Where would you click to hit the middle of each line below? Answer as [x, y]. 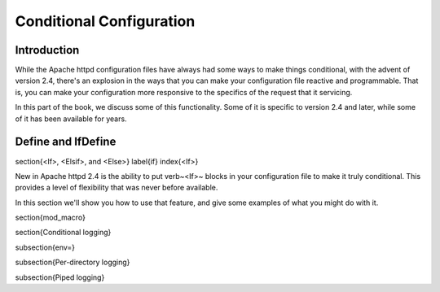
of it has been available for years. [71, 119]
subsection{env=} [45, 247]
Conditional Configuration [105, 21]
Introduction [47, 50]
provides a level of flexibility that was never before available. [117, 188]
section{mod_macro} [50, 218]
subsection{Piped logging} [60, 277]
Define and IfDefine [66, 142]
